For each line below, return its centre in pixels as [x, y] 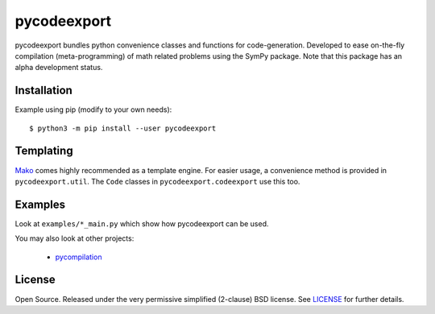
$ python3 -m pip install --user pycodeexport [123, 128]
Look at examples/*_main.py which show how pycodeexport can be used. [142, 223]
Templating [44, 151]
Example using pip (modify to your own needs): [93, 109]
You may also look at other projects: [75, 238]
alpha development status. [59, 68]
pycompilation [79, 257]
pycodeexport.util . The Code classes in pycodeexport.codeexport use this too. [157, 181]
